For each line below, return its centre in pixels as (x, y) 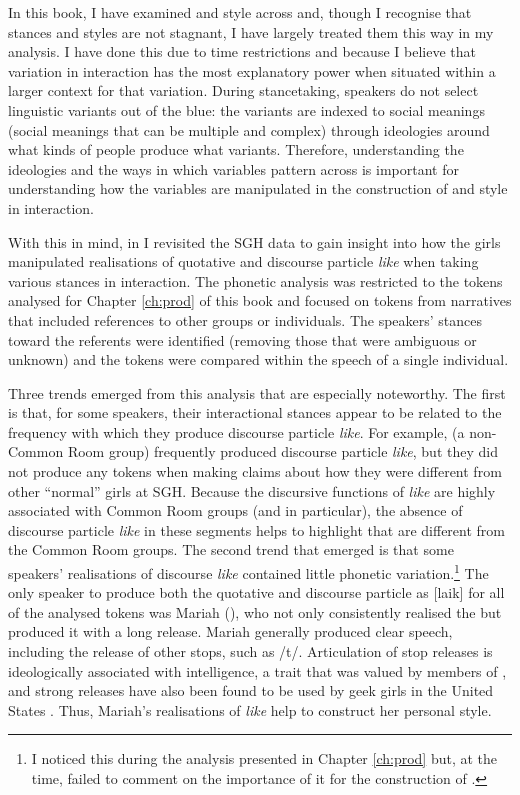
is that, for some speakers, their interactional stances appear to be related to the (255, 412)
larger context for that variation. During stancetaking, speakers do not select (243, 90)
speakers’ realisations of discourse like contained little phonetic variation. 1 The (248, 571)
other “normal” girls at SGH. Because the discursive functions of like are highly (252, 490)
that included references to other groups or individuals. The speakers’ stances (245, 319)
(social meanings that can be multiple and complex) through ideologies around (249, 129)
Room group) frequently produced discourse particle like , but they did (282, 451)
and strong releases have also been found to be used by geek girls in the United (251, 690)
